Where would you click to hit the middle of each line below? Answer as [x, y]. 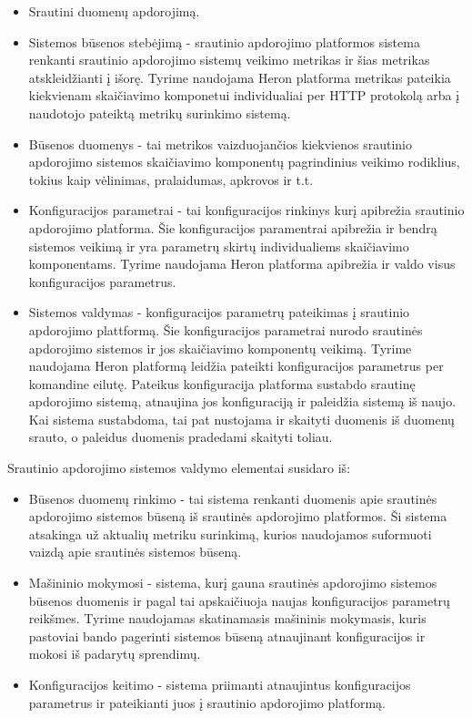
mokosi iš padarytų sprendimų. [115, 654]
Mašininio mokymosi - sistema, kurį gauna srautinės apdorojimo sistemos [233, 583]
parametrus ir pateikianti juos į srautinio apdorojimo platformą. [207, 702]
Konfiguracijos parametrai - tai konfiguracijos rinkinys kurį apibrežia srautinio [246, 210]
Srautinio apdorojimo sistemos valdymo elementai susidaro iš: [179, 468]
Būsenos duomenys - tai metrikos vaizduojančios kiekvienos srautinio [220, 144]
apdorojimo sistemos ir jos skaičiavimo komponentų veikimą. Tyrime [220, 348]
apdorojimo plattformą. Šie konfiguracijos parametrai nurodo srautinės [226, 329]
